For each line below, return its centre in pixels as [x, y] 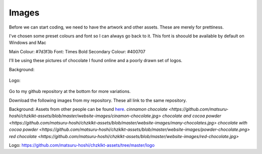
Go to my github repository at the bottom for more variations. [70, 92]
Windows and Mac [28, 43]
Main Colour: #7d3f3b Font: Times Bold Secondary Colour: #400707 [77, 51]
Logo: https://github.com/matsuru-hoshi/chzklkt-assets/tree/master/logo [82, 145]
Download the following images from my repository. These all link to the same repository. [98, 100]
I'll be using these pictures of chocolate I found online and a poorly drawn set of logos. [96, 61]
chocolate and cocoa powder [192, 116]
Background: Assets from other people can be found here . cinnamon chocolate [88, 109]
